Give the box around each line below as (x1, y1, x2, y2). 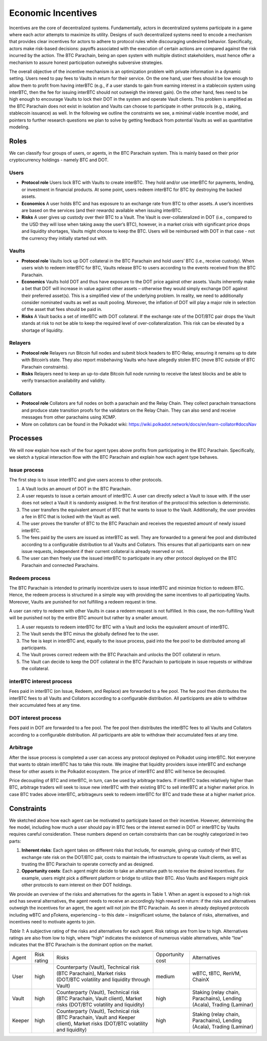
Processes (9, 434, 43, 442)
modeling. (9, 124, 30, 130)
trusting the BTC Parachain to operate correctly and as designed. (21, 861, 154, 867)
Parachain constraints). (21, 364, 69, 369)
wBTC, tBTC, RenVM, (192, 970, 241, 977)
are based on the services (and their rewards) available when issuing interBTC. (21, 207, 182, 213)
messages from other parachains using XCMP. (21, 414, 116, 420)
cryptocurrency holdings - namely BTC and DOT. (9, 157, 109, 163)
